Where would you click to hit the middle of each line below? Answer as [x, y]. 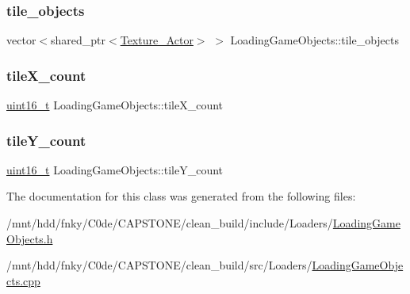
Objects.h [30, 238]
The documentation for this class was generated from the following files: [181, 196]
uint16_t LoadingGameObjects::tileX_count [115, 105]
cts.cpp [23, 280]
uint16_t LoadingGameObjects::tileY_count [115, 169]
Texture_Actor [157, 40]
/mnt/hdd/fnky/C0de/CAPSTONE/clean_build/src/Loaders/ [159, 265]
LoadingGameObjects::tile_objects [315, 40]
